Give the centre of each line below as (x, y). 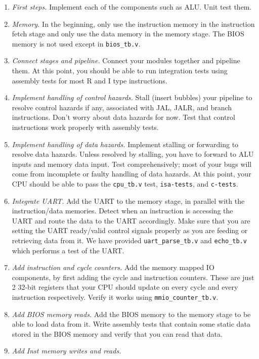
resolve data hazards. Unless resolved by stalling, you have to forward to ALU (133, 154)
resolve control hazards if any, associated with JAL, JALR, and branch (122, 107)
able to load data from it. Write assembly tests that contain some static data (131, 324)
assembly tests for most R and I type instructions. (90, 80)
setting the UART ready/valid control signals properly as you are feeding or (130, 230)
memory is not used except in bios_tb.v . (76, 43)
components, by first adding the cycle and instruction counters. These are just (133, 277)
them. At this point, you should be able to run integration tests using (120, 71)
